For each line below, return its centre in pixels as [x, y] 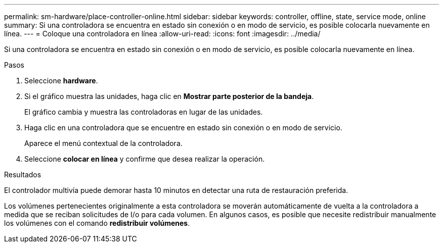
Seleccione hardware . [61, 81]
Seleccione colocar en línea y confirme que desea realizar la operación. [145, 159]
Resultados [23, 175]
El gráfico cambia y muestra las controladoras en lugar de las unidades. [144, 112]
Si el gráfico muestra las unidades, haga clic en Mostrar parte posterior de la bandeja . [169, 96]
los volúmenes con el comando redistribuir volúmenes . [97, 223]
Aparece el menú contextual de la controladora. [103, 143]
